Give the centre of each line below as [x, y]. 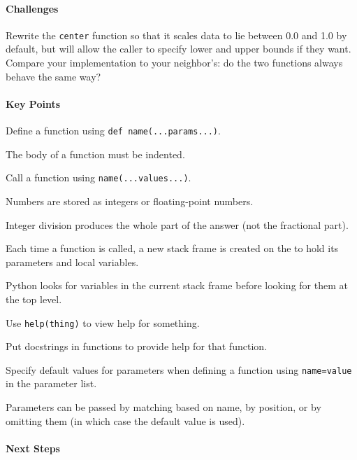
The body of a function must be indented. [95, 154]
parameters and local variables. [72, 262]
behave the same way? [53, 76]
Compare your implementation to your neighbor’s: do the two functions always [174, 63]
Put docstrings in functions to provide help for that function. [136, 346]
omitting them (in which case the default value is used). [125, 420]
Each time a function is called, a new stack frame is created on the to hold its [172, 248]
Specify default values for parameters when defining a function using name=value [179, 369]
